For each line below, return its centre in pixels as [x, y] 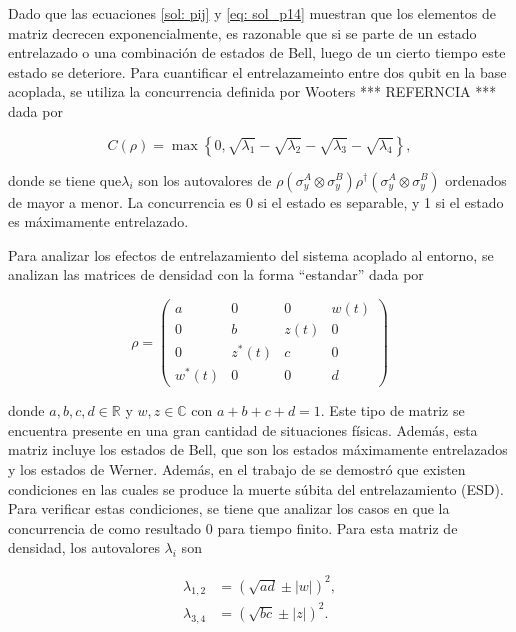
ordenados [476, 179]
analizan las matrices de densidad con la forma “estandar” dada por [216, 274]
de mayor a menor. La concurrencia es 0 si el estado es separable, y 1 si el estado [256, 201]
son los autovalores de [205, 179]
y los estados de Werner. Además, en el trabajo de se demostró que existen [237, 469]
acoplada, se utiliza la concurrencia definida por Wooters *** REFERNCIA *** [252, 91]
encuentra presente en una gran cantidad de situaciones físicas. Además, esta [243, 429]
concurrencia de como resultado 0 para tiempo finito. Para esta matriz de [233, 527]
